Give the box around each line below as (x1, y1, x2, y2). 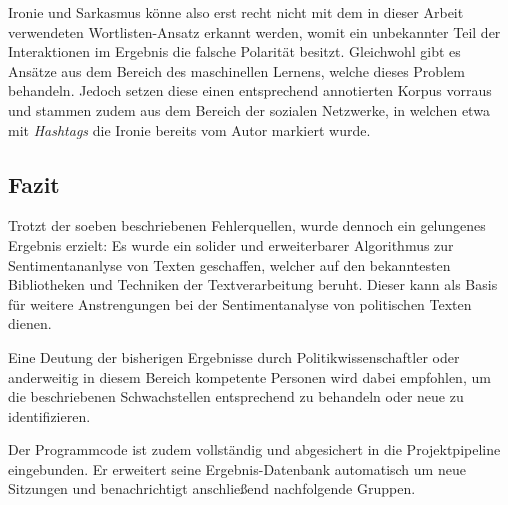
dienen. (8, 313, 52, 334)
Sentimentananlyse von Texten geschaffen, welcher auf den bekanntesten (8, 254, 451, 275)
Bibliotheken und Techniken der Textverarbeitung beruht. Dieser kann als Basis (8, 274, 498, 295)
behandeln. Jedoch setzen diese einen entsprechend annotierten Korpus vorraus (8, 80, 492, 101)
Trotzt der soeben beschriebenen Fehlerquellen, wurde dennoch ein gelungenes (8, 215, 486, 236)
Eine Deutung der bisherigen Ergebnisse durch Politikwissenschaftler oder (8, 346, 460, 367)
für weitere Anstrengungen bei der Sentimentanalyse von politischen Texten (8, 293, 472, 314)
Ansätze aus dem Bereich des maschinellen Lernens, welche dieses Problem (8, 60, 465, 81)
